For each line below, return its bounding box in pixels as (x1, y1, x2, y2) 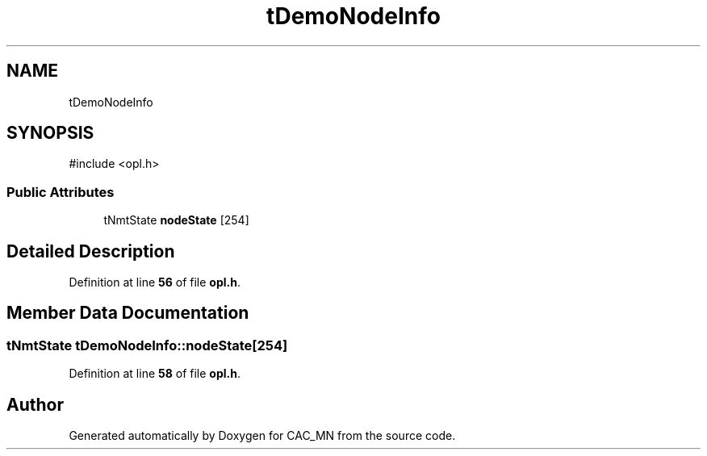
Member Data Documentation (6, 303, 249, 324)
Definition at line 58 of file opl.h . (69, 366, 241, 381)
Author (6, 394, 64, 415)
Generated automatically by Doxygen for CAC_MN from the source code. (69, 429, 456, 443)
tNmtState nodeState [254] (103, 213, 249, 228)
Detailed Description (6, 241, 175, 261)
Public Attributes (6, 183, 115, 200)
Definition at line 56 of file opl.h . (69, 275, 241, 290)
